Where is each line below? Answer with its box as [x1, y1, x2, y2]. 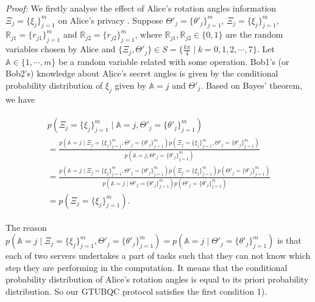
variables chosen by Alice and [5, 43, 116, 55]
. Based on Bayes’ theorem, [200, 78, 302, 91]
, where [135, 28, 162, 41]
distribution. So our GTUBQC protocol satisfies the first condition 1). [5, 285, 267, 297]
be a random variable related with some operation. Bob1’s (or [58, 55, 289, 67]
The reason [5, 221, 47, 233]
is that [277, 234, 302, 247]
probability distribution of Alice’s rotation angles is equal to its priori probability [5, 273, 309, 286]
